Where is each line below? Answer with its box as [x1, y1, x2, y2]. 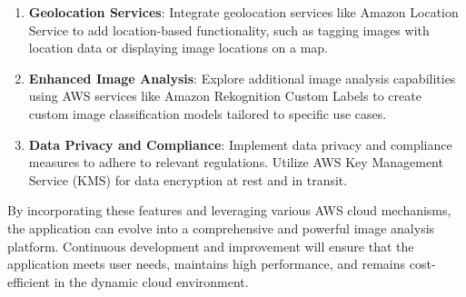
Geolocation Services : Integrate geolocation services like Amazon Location [28, 3, 459, 21]
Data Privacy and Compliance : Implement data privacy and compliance [28, 134, 452, 153]
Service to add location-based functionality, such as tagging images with [28, 20, 430, 39]
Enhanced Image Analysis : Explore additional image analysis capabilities [28, 68, 456, 87]
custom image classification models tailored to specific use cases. [28, 104, 387, 123]
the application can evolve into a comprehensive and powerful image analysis [7, 218, 435, 237]
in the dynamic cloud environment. [54, 272, 249, 291]
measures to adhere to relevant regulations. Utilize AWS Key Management [28, 153, 443, 172]
